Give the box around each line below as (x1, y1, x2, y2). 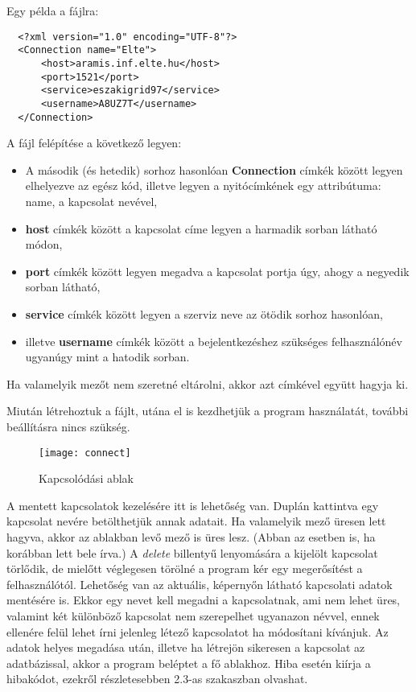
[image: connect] (39, 447, 131, 459)
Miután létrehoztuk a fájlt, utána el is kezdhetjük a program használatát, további (6, 402, 409, 419)
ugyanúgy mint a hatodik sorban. (25, 348, 190, 365)
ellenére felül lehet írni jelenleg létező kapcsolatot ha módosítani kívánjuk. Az (6, 623, 389, 640)
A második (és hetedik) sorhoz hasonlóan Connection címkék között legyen (25, 161, 403, 178)
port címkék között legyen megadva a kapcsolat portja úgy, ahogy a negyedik (25, 262, 410, 279)
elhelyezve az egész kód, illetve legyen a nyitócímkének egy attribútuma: (25, 177, 381, 194)
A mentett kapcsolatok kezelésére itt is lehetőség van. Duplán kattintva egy (6, 496, 379, 513)
